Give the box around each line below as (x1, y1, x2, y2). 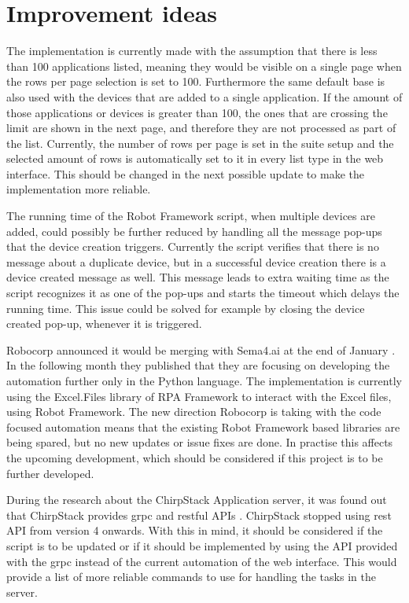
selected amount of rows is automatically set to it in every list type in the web (6, 150, 384, 167)
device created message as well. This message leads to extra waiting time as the (6, 269, 389, 285)
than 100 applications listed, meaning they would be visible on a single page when (6, 57, 402, 74)
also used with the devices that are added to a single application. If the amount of (6, 88, 403, 105)
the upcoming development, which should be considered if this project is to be (6, 449, 383, 465)
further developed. (6, 465, 94, 481)
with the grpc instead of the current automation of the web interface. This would (6, 553, 397, 569)
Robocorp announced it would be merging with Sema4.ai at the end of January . (6, 341, 396, 358)
